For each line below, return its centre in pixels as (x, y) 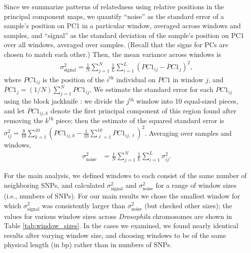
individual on (136, 79)
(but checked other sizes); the (188, 205)
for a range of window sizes (196, 185)
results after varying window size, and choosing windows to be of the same (115, 235)
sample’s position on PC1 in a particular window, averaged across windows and (123, 26)
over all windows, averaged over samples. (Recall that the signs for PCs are (116, 45)
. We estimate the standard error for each (151, 89)
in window (188, 79)
